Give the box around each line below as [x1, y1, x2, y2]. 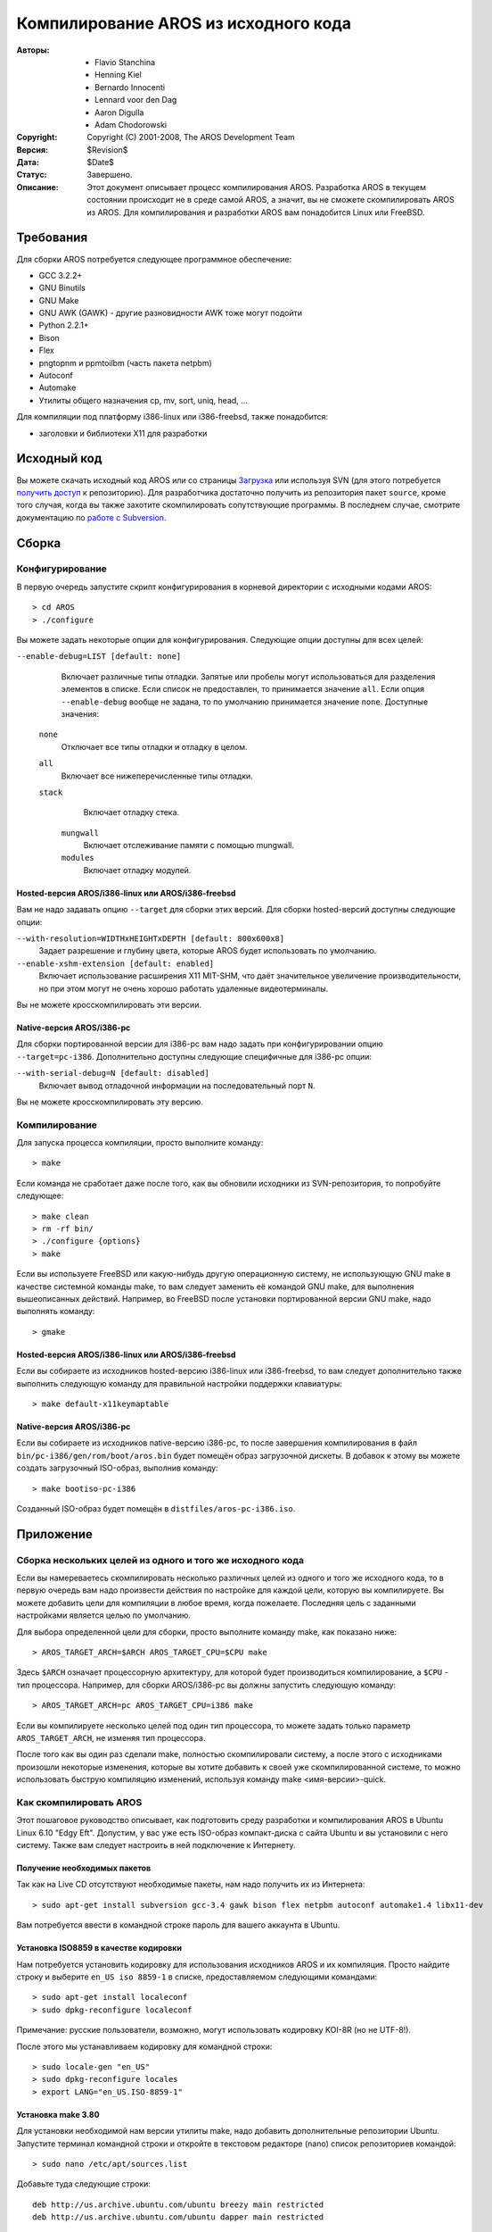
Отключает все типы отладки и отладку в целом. [61, 741, 249, 752]
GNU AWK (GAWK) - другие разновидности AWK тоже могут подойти [38, 308, 303, 319]
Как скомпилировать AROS [16, 1795, 143, 1808]
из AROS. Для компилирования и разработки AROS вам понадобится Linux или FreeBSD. [86, 206, 425, 218]
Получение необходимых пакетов [16, 1862, 152, 1874]
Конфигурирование [16, 562, 107, 575]
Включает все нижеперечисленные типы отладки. [61, 770, 253, 781]
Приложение [16, 1527, 94, 1542]
